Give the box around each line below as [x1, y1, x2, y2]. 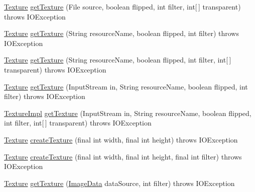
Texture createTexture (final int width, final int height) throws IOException [4, 134, 238, 144]
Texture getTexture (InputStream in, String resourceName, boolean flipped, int [4, 81, 248, 91]
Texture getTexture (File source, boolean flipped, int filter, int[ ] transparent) [4, 1, 241, 11]
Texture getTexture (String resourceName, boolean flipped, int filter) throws [4, 28, 239, 38]
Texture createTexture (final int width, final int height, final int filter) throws [4, 151, 242, 161]
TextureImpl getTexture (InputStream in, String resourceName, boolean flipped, [4, 107, 251, 118]
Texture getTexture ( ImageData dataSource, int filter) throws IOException [4, 177, 235, 188]
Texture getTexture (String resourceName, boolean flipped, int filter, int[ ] [4, 54, 231, 65]
